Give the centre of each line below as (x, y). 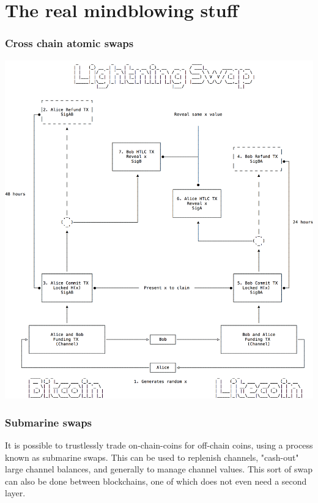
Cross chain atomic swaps (69, 43)
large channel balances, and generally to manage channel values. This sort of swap (159, 469)
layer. (15, 493)
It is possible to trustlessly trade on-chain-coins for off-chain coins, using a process (159, 445)
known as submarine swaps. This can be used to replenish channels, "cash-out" (152, 457)
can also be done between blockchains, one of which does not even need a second (156, 481)
